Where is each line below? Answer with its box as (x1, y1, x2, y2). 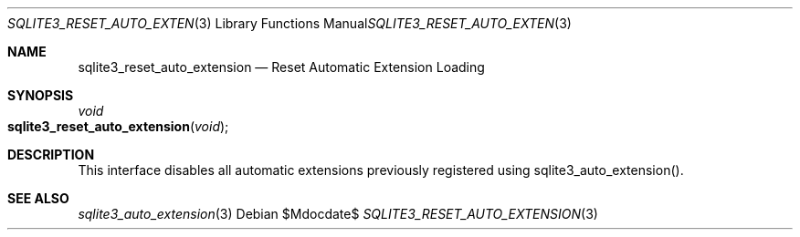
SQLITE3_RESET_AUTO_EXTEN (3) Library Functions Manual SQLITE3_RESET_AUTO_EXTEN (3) (7, 15, 572, 31)
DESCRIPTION (7, 147, 95, 162)
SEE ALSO (7, 191, 69, 206)
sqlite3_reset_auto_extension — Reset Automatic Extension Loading (78, 59, 485, 75)
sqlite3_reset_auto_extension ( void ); (7, 118, 229, 134)
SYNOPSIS (7, 88, 74, 103)
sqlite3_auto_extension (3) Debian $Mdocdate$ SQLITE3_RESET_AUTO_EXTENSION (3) (78, 206, 598, 222)
